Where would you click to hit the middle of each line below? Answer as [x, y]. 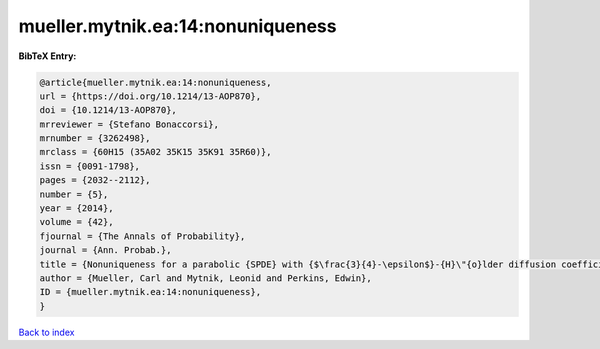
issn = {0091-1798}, [89, 166]
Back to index [46, 332]
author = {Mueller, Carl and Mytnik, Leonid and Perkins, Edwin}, [205, 278]
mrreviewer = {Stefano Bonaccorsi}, [129, 124]
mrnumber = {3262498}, [95, 138]
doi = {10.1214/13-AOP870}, [108, 110]
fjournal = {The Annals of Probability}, [142, 236]
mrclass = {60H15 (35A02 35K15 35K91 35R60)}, [155, 152]
